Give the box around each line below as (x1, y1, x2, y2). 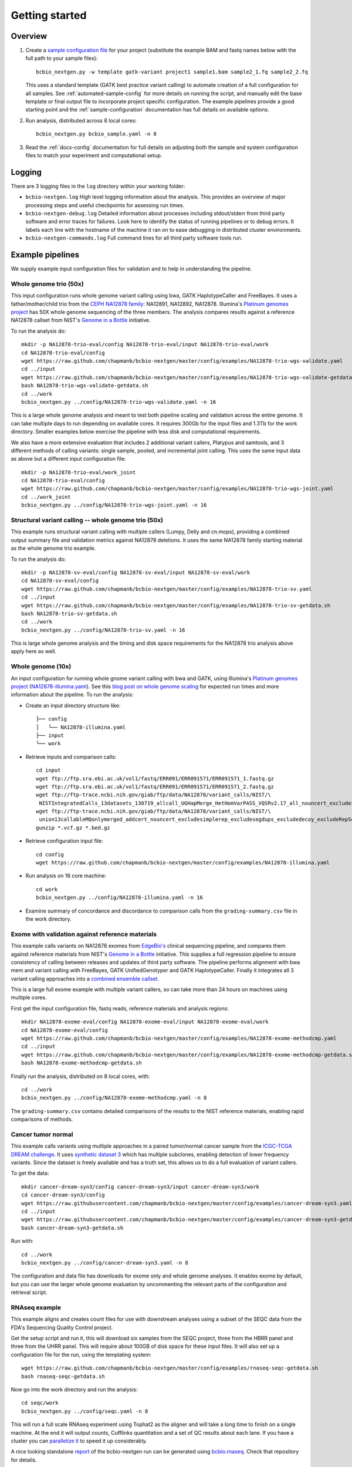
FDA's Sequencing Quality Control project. (11, 1324, 113, 1331)
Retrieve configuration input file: (25, 837, 103, 844)
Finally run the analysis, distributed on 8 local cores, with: (11, 1073, 150, 1080)
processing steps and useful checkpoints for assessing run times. (25, 201, 185, 208)
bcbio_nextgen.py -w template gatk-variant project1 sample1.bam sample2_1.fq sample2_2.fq (36, 68, 308, 75)
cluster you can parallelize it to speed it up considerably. (11, 1437, 148, 1444)
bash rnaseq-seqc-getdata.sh (21, 1373, 105, 1380)
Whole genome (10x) (11, 662, 72, 671)
